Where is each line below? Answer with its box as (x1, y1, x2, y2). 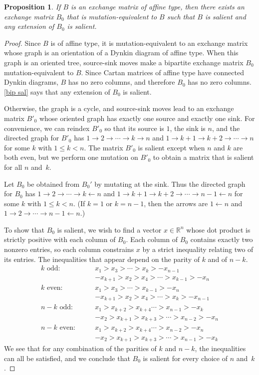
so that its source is (104, 123, 164, 133)
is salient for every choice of (143, 353, 228, 363)
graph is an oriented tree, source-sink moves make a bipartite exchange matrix (4, 57, 244, 67)
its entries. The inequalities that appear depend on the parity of (4, 253, 200, 264)
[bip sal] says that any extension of (4, 86, 110, 97)
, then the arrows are (144, 198, 208, 208)
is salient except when (138, 142, 205, 152)
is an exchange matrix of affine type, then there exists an (71, 1, 245, 11)
